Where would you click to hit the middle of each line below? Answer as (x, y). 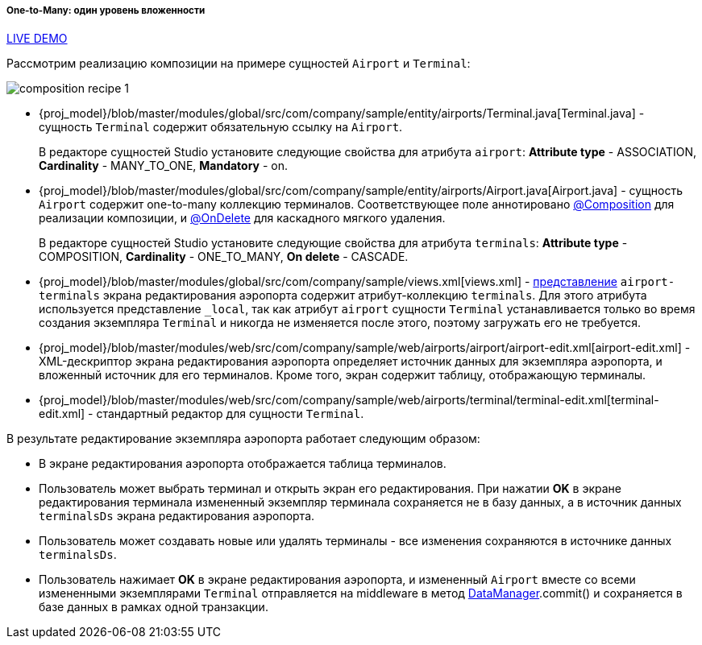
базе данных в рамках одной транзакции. (154, 607)
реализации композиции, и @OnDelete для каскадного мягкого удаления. (242, 218)
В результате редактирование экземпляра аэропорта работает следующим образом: (243, 439)
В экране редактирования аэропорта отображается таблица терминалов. (243, 464)
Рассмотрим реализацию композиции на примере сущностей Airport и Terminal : (239, 64)
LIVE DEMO (37, 39)
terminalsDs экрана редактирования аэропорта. (177, 516)
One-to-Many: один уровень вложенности (106, 10)
